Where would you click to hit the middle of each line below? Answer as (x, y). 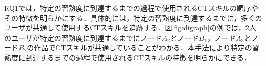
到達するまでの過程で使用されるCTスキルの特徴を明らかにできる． (138, 57)
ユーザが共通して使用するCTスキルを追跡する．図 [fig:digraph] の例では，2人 (130, 28)
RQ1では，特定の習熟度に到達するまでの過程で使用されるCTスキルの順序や (131, 8)
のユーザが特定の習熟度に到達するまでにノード (83, 37)
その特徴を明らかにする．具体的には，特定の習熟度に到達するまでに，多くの (133, 18)
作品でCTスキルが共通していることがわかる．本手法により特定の (143, 47)
